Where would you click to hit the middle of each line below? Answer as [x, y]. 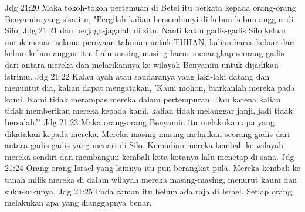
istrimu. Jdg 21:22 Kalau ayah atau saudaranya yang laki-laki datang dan [137, 76]
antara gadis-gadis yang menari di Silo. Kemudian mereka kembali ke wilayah [144, 145]
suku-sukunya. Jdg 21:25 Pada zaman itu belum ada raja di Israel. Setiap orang [148, 191]
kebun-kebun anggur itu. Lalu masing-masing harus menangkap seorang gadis [145, 53]
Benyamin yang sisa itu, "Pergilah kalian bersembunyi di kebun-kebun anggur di [149, 18]
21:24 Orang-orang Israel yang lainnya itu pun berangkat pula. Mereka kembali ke [152, 168]
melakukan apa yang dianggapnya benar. [78, 202]
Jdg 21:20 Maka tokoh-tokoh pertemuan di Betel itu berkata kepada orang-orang [150, 7]
